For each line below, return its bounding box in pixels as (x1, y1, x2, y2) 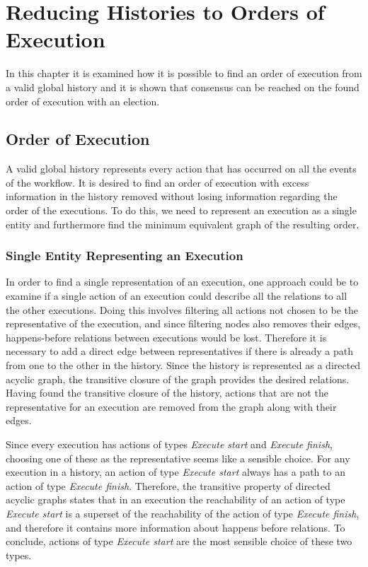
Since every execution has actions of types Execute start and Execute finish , (6, 437, 333, 452)
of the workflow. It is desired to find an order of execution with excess (6, 175, 309, 189)
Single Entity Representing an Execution (6, 247, 243, 264)
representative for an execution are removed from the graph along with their (6, 399, 337, 414)
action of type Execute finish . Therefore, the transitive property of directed (6, 478, 330, 493)
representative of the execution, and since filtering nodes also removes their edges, (6, 316, 361, 331)
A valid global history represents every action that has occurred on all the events (6, 161, 357, 176)
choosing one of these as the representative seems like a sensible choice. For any (6, 450, 350, 465)
